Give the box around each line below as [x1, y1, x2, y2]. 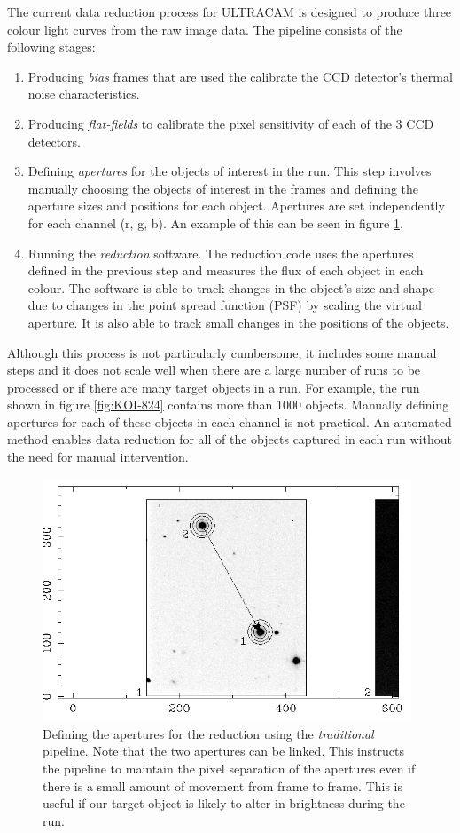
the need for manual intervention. [7, 448, 189, 466]
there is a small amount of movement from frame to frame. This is [43, 776, 403, 795]
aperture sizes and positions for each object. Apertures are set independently [27, 196, 445, 215]
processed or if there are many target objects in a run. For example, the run [7, 377, 420, 396]
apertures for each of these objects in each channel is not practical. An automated [7, 412, 452, 431]
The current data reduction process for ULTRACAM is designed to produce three [7, 3, 452, 20]
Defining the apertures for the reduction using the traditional [43, 724, 374, 742]
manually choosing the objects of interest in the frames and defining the [27, 178, 419, 197]
